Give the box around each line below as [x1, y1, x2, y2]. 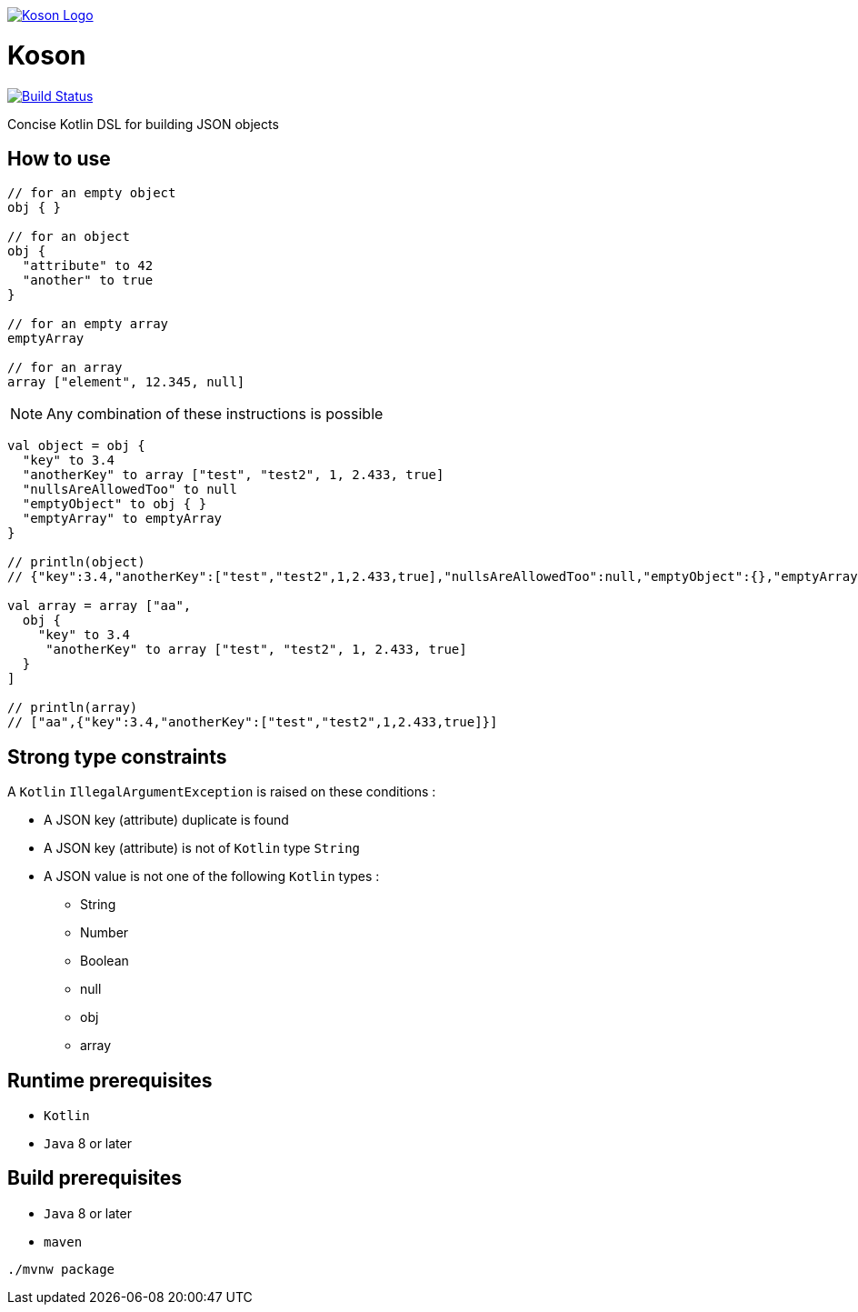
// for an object [7, 229, 130, 245]
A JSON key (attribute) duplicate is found [44, 812, 289, 828]
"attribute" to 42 [22, 258, 154, 274]
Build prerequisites [7, 1167, 183, 1190]
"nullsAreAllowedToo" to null [22, 482, 237, 497]
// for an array [7, 360, 123, 376]
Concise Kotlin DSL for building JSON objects [7, 115, 279, 132]
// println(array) [7, 700, 138, 716]
